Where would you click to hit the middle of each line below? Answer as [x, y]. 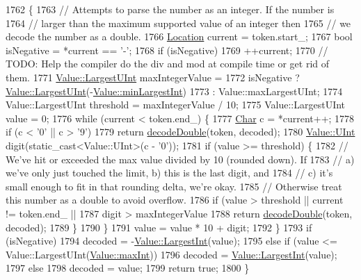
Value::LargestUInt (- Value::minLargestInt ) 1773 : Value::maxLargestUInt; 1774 [174, 91]
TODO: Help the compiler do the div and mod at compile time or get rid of [168, 64]
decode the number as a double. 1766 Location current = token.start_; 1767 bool [179, 36]
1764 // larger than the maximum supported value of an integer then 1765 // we [178, 23]
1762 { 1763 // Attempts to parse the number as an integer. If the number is [170, 9]
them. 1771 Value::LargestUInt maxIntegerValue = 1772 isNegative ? [153, 77]
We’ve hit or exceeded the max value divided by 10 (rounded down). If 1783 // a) [180, 159]
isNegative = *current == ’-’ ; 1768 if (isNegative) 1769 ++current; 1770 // [167, 50]
